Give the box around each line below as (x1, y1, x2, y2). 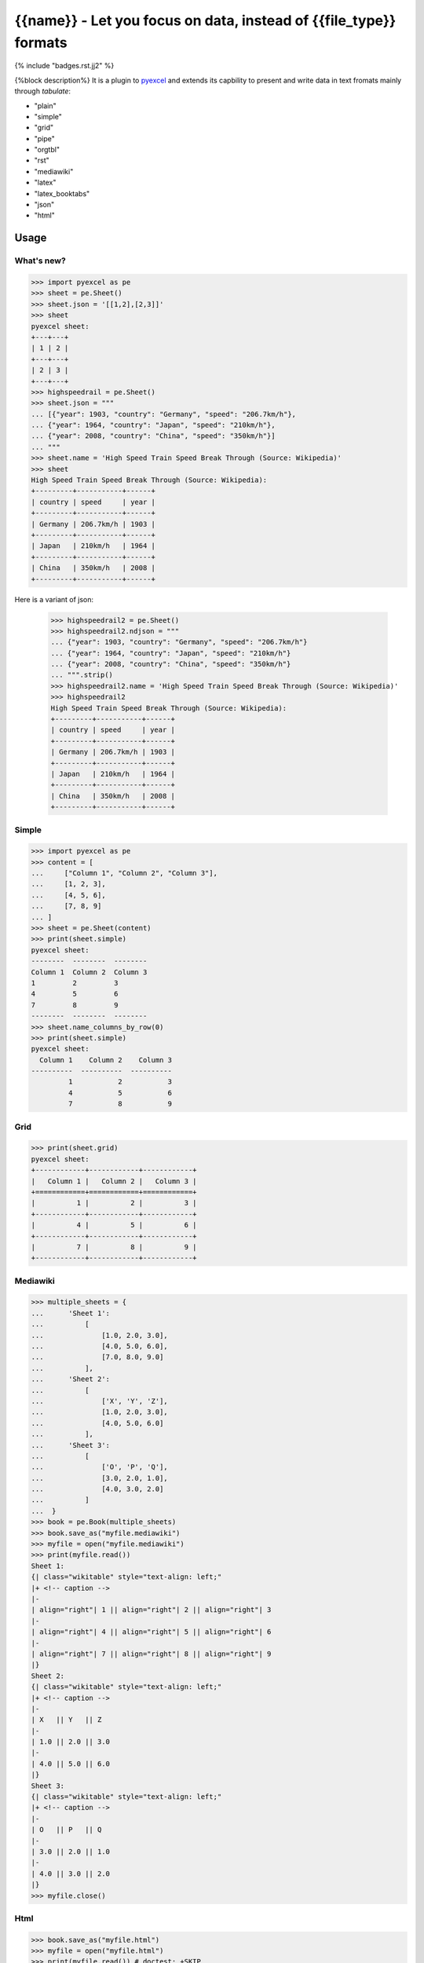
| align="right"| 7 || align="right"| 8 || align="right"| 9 (31, 1649, 272, 1658)
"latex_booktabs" (34, 188, 90, 198)
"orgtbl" (34, 145, 60, 155)
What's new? (14, 255, 66, 266)
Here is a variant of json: (14, 594, 94, 604)
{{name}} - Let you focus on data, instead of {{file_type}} (14, 12, 397, 29)
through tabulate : (14, 86, 71, 96)
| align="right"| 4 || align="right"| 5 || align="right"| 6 (31, 1628, 272, 1636)
